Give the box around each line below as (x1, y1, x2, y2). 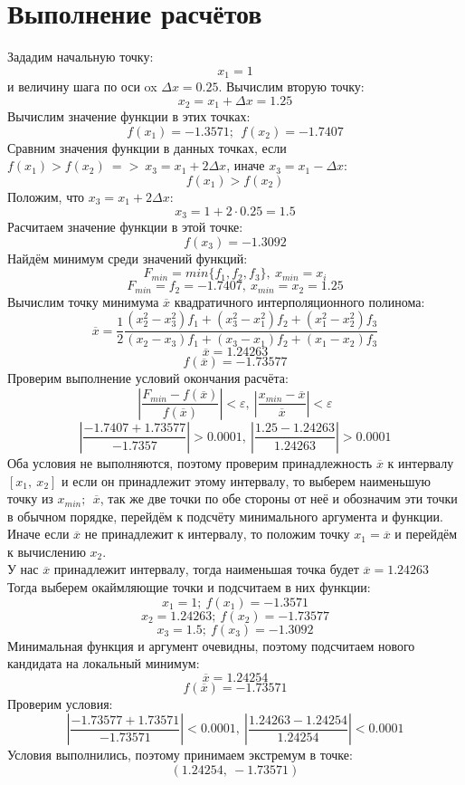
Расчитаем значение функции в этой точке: (7, 217, 243, 236)
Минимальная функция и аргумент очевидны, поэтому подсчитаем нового (7, 636, 415, 655)
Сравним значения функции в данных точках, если (7, 138, 287, 157)
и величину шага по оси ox (7, 77, 157, 96)
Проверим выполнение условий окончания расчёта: (7, 369, 289, 388)
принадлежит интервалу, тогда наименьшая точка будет (53, 560, 359, 579)
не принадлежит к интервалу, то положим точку (84, 524, 350, 543)
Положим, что (7, 187, 85, 206)
